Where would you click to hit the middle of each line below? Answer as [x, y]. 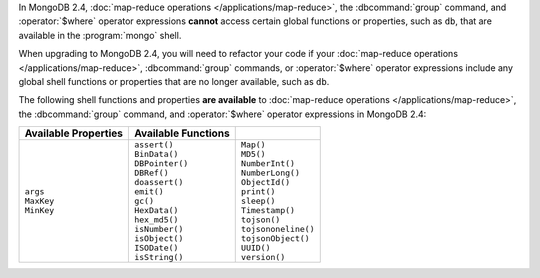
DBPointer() [161, 163]
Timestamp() [267, 210]
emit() [148, 191]
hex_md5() [156, 220]
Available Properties [74, 133]
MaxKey [39, 201]
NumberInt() [267, 163]
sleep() [258, 201]
